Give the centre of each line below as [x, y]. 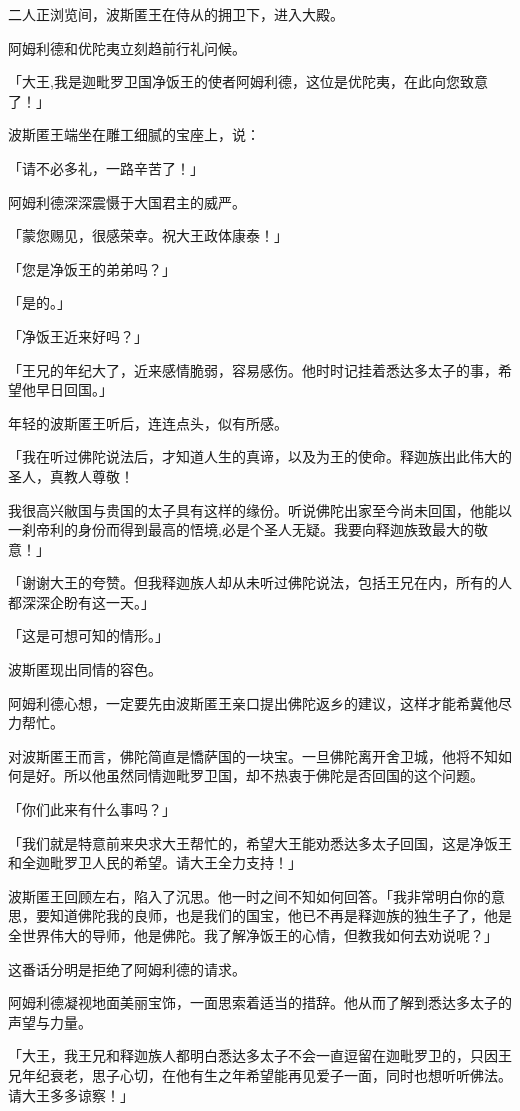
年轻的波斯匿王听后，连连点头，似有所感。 [148, 422]
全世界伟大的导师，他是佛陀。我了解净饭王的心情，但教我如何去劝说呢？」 [253, 935]
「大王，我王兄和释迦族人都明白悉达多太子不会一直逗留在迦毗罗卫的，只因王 [260, 1055]
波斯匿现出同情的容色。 [85, 669]
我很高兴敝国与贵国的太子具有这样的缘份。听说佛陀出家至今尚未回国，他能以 [260, 509]
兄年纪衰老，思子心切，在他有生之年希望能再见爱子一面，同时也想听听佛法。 [260, 1074]
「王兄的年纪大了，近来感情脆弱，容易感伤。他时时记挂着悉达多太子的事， [253, 369]
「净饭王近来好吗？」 [78, 335]
